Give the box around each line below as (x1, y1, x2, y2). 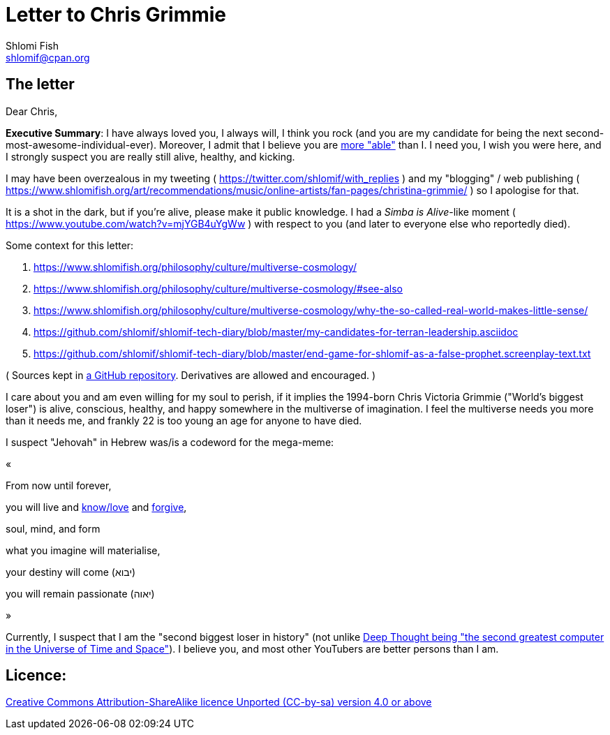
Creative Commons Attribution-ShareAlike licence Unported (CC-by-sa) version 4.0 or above (6, 696, 432, 708)
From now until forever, (6, 479, 112, 491)
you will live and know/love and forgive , (6, 500, 187, 513)
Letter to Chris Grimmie (6, 3, 227, 27)
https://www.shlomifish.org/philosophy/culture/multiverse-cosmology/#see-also (34, 282, 403, 295)
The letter (6, 75, 75, 94)
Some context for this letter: (6, 239, 134, 251)
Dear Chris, (6, 105, 58, 117)
